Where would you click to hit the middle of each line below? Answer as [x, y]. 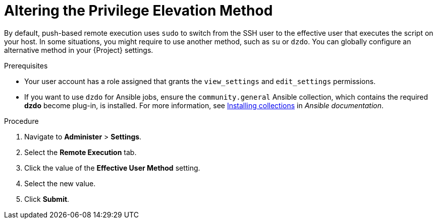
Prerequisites [26, 65]
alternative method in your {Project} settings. [79, 50]
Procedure [21, 121]
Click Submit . [47, 199]
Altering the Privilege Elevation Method [139, 11]
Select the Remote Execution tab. [80, 152]
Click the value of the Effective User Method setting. [112, 168]
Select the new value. [60, 183]
